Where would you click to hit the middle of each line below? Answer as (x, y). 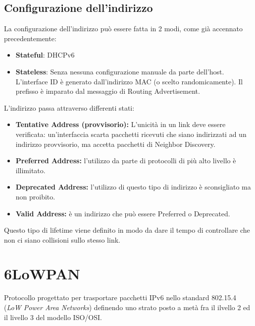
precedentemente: (30, 38)
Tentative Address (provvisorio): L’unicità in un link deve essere (121, 124)
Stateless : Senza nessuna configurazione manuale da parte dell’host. (120, 71)
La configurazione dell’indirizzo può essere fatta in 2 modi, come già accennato (123, 29)
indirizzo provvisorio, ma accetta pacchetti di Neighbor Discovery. (115, 144)
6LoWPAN (42, 274)
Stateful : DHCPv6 (45, 55)
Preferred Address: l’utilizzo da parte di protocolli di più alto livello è (126, 161)
